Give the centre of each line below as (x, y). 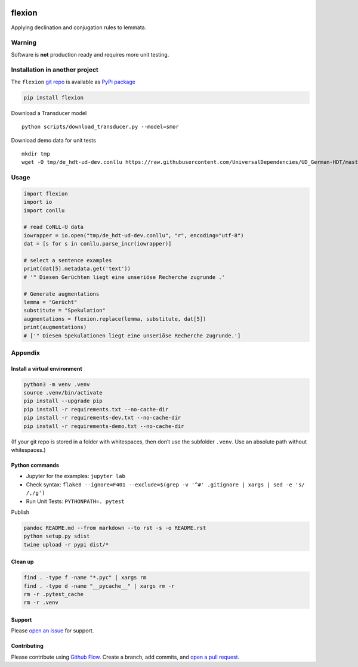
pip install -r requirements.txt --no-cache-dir (96, 409)
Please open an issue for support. (53, 631)
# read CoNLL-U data (53, 227)
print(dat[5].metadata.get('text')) (77, 269)
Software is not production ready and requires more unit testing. (90, 54)
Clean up (22, 562)
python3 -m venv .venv (57, 384)
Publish (20, 512)
